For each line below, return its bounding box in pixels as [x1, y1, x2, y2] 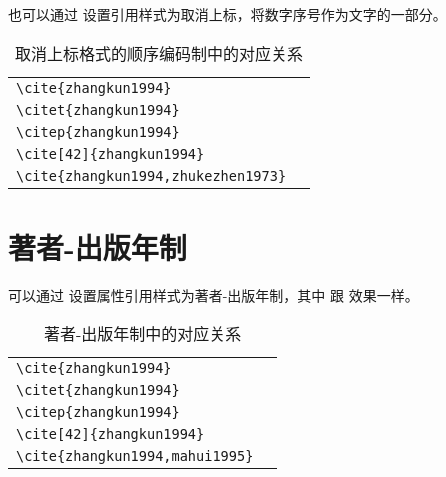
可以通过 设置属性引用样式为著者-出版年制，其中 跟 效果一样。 [8, 284, 419, 305]
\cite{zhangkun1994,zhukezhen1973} [16, 167, 287, 184]
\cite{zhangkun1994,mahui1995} [16, 448, 254, 465]
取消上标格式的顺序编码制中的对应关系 [15, 41, 304, 65]
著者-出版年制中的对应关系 [44, 322, 242, 346]
